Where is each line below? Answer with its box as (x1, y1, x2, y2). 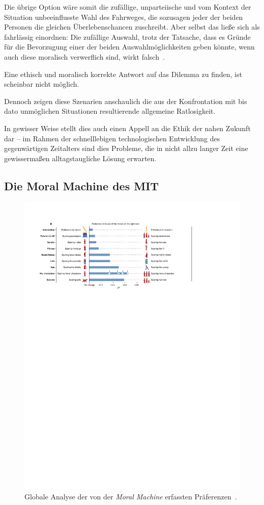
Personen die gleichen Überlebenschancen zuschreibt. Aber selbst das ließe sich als (4, 21, 260, 32)
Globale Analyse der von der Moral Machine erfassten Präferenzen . (24, 491, 237, 501)
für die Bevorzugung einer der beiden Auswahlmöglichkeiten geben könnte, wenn (4, 41, 255, 52)
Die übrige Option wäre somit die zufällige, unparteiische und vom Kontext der (4, 2, 251, 12)
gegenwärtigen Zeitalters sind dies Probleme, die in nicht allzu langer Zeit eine (4, 143, 248, 154)
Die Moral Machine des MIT (4, 178, 159, 193)
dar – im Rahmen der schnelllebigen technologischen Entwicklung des (4, 133, 220, 143)
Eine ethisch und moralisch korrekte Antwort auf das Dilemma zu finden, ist (4, 68, 242, 79)
